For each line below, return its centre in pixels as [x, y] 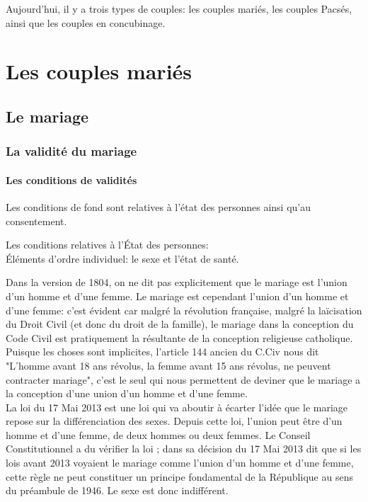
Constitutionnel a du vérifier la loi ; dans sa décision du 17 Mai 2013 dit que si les [184, 449]
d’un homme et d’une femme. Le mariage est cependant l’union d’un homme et [177, 296]
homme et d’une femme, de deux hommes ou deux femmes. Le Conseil [158, 434]
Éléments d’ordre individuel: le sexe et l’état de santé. [122, 258]
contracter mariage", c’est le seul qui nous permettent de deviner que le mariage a [183, 379]
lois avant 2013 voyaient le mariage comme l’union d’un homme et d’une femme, [180, 463]
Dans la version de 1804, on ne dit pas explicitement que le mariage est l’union [177, 282]
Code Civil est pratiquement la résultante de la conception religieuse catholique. [179, 337]
